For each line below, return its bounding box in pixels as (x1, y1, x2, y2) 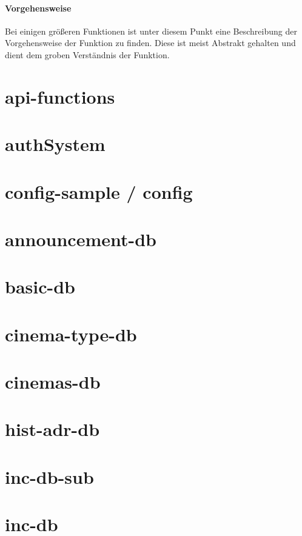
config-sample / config (5, 179, 193, 204)
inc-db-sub (5, 464, 94, 489)
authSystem (5, 132, 106, 156)
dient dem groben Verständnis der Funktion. (5, 48, 170, 61)
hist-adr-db (5, 417, 100, 441)
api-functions (5, 84, 115, 109)
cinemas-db (5, 369, 101, 394)
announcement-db (5, 226, 156, 251)
